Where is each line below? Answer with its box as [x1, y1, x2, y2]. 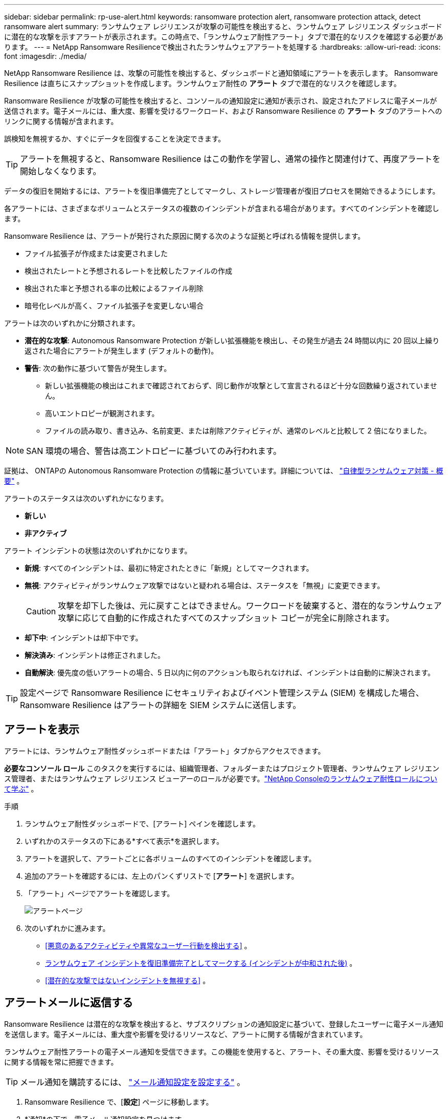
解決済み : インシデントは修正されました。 [25, 651, 165, 659]
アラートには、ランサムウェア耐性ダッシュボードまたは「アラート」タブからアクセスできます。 [4, 746, 325, 755]
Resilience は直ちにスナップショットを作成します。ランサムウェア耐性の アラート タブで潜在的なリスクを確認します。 [4, 79, 401, 88]
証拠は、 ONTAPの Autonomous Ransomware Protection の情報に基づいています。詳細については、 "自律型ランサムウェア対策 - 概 [4, 466, 443, 475]
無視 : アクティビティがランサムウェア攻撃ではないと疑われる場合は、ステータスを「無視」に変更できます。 [25, 581, 385, 590]
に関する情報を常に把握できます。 [4, 1057, 118, 1066]
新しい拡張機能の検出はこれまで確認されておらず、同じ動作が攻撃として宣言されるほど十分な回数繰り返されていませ [45, 381, 437, 390]
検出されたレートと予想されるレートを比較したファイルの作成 [25, 266, 232, 275]
